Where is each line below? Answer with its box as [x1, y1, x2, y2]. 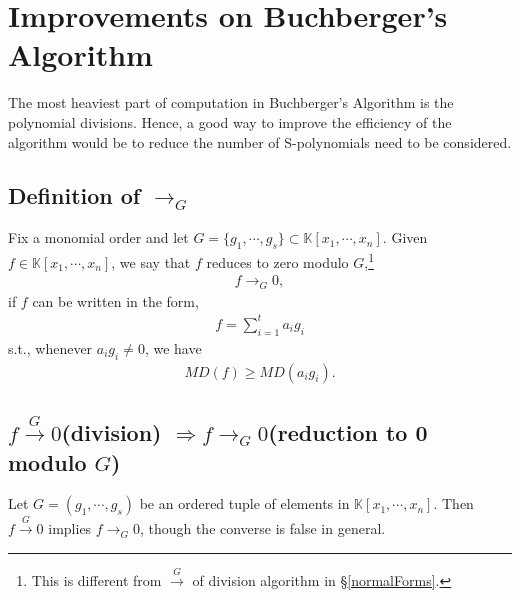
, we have [144, 337, 202, 358]
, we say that [111, 251, 191, 272]
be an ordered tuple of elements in [139, 493, 350, 514]
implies [48, 518, 92, 539]
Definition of [8, 180, 141, 211]
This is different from [31, 569, 162, 590]
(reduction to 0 [268, 417, 428, 448]
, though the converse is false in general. [139, 518, 386, 539]
